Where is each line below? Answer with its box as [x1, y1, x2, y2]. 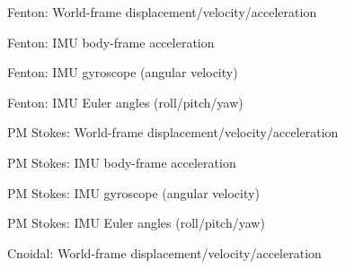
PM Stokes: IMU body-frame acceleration [7, 152, 236, 171]
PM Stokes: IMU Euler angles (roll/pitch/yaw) [7, 213, 265, 232]
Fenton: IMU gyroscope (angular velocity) [7, 63, 238, 82]
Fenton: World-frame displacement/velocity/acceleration [7, 3, 317, 21]
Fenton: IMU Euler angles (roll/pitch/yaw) [7, 92, 243, 111]
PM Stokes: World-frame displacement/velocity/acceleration [7, 123, 339, 142]
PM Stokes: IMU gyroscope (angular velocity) [7, 183, 260, 202]
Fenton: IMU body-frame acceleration [7, 32, 215, 51]
